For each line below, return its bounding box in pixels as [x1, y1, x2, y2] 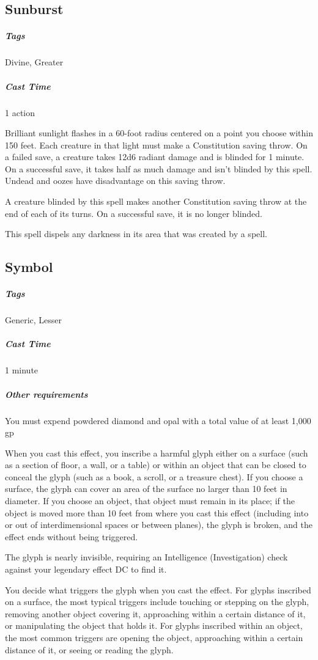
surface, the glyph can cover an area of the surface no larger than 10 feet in [5, 482, 287, 495]
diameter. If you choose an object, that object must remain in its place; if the [5, 494, 295, 507]
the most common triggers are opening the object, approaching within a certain [5, 631, 303, 643]
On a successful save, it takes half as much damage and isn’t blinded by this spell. [5, 162, 312, 175]
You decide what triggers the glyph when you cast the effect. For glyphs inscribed [5, 583, 311, 596]
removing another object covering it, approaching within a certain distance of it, [5, 607, 306, 620]
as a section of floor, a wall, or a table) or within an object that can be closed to [5, 458, 306, 471]
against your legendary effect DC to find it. [5, 563, 167, 576]
